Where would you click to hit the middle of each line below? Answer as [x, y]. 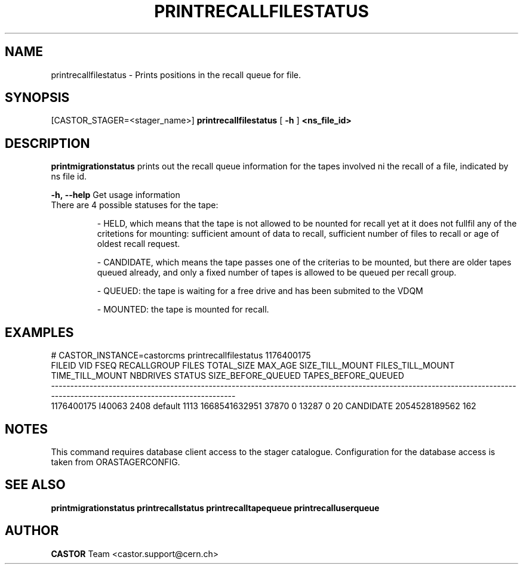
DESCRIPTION [47, 143]
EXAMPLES [39, 332]
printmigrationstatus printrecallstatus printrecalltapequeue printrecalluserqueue [215, 508]
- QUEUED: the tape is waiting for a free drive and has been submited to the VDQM [260, 291]
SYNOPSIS [37, 98]
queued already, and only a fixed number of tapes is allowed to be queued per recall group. [277, 273]
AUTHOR [32, 531]
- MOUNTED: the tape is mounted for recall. [183, 310]
